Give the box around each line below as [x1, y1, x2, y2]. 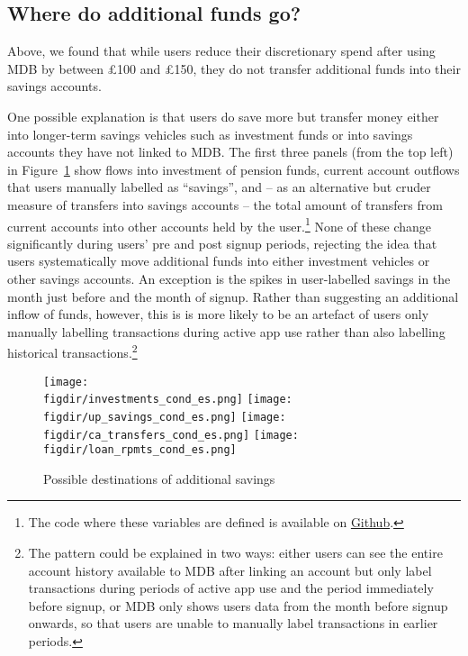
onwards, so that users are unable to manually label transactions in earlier [28, 614, 438, 633]
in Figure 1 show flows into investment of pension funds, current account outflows [7, 159, 460, 178]
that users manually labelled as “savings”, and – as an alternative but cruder [7, 178, 431, 196]
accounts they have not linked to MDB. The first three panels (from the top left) [7, 142, 454, 161]
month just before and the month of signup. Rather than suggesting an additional [7, 287, 459, 305]
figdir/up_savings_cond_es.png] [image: [43, 410, 286, 424]
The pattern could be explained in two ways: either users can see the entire [28, 543, 443, 562]
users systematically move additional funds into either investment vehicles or [7, 251, 430, 270]
